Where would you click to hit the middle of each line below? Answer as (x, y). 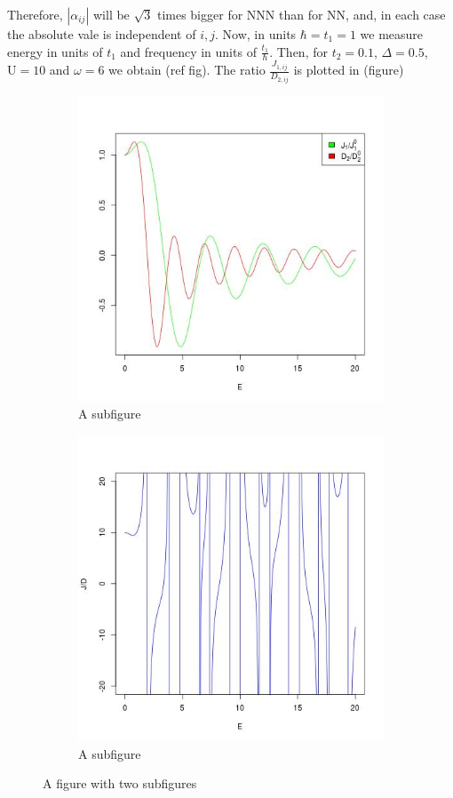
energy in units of (55, 51)
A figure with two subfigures (120, 783)
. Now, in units (256, 34)
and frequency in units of (188, 51)
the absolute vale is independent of (102, 34)
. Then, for (298, 51)
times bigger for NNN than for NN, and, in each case (301, 14)
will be (111, 14)
